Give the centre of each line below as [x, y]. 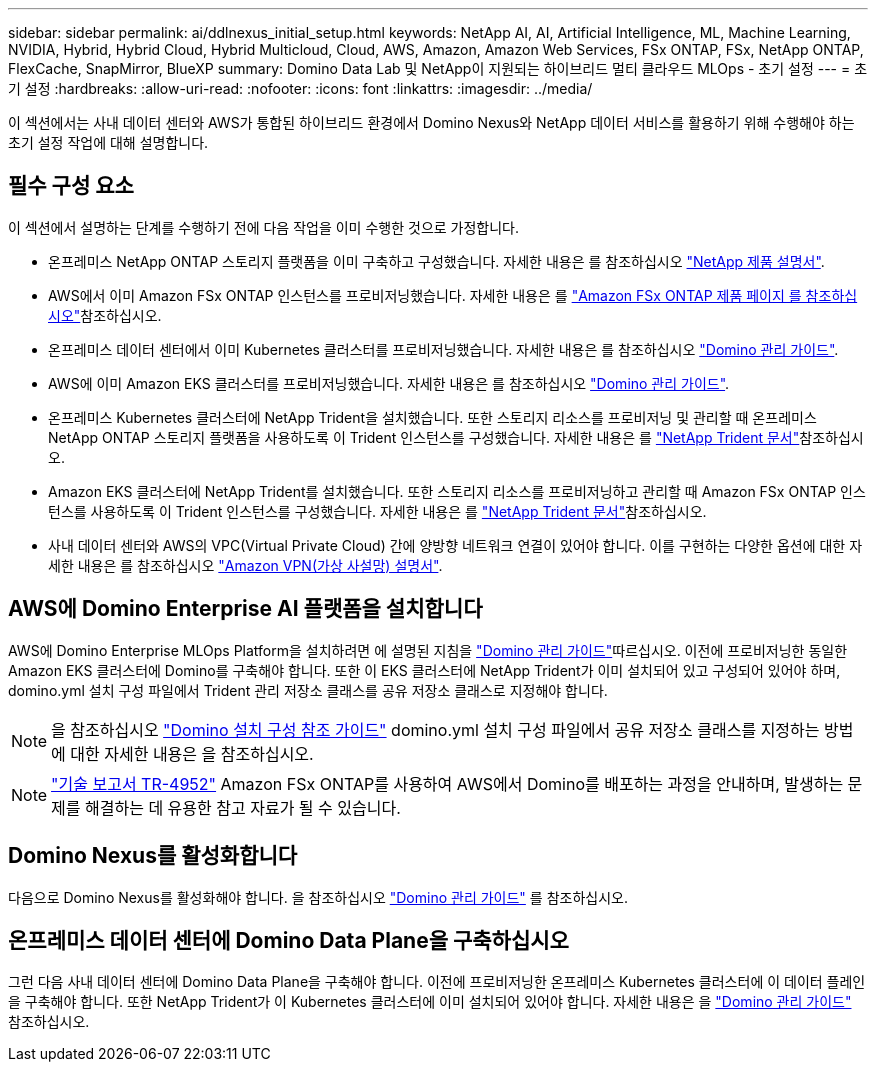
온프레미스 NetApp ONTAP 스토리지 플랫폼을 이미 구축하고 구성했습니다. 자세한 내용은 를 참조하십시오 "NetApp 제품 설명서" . [436, 261]
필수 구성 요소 [71, 186]
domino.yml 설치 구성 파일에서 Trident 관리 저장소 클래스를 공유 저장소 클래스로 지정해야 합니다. [308, 690]
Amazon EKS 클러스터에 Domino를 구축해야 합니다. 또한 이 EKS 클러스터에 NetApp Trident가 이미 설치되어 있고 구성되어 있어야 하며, [424, 670]
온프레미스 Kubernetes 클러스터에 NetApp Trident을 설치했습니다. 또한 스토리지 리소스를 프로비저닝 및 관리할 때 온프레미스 [432, 417]
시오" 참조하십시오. [105, 315]
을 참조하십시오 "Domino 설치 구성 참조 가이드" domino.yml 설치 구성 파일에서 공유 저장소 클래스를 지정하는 [435, 729]
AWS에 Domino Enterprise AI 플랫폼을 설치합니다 [245, 609]
